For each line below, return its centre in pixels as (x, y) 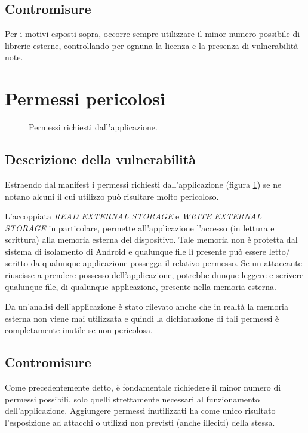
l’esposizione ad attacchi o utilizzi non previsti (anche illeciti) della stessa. (140, 423)
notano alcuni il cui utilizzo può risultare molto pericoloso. (112, 196)
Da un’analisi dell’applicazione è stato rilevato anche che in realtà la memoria (147, 307)
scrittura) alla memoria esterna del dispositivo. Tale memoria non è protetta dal (151, 240)
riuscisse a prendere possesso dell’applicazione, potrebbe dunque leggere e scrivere (154, 275)
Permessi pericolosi (85, 98)
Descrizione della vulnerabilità (100, 159)
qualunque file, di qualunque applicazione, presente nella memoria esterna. (141, 286)
